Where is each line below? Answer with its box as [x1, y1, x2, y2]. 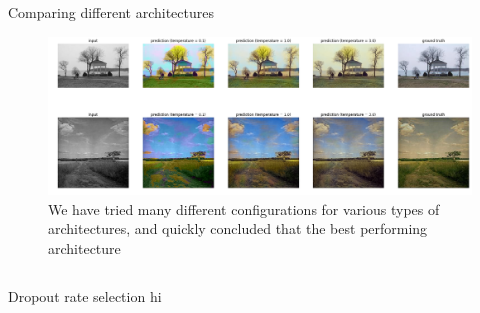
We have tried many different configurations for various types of [48, 198, 440, 219]
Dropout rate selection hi [8, 285, 162, 306]
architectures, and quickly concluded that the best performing [48, 218, 428, 239]
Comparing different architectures [8, 2, 214, 22]
